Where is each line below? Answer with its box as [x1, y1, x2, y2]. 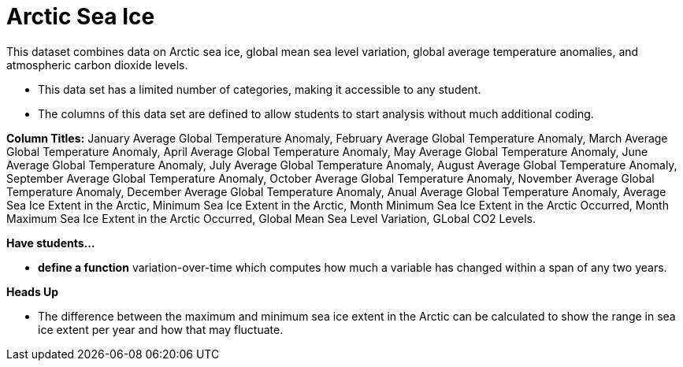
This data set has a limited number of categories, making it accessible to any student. [38, 82, 481, 96]
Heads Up [6, 284, 59, 298]
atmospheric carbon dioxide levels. [6, 57, 188, 72]
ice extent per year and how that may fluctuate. [38, 322, 284, 336]
